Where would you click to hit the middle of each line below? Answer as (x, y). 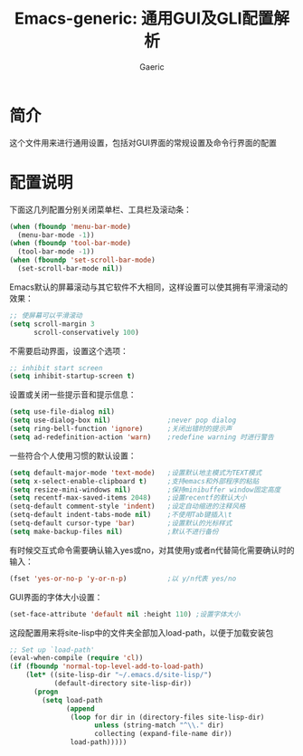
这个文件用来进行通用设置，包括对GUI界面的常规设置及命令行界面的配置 (143, 142)
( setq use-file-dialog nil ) (62, 412)
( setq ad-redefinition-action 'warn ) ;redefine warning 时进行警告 (142, 437)
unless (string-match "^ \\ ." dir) (159, 725)
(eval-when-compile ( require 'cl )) (76, 658)
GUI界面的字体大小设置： (56, 597)
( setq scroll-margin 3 (52, 324)
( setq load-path (72, 700)
